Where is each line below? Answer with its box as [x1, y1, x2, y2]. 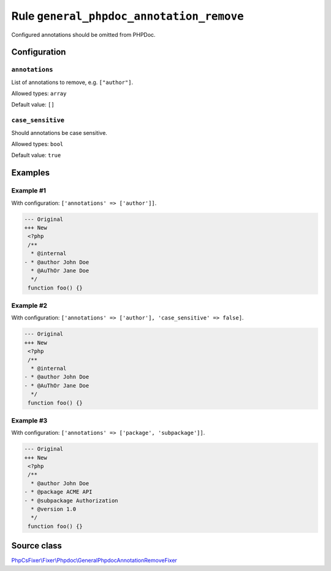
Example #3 [11, 416, 48, 424]
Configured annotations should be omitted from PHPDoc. [11, 31, 156, 38]
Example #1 [11, 186, 46, 195]
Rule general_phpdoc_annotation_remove [11, 9, 245, 23]
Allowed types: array [11, 90, 67, 98]
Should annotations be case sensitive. [11, 129, 107, 136]
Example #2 [11, 301, 48, 310]
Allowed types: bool [11, 140, 64, 148]
